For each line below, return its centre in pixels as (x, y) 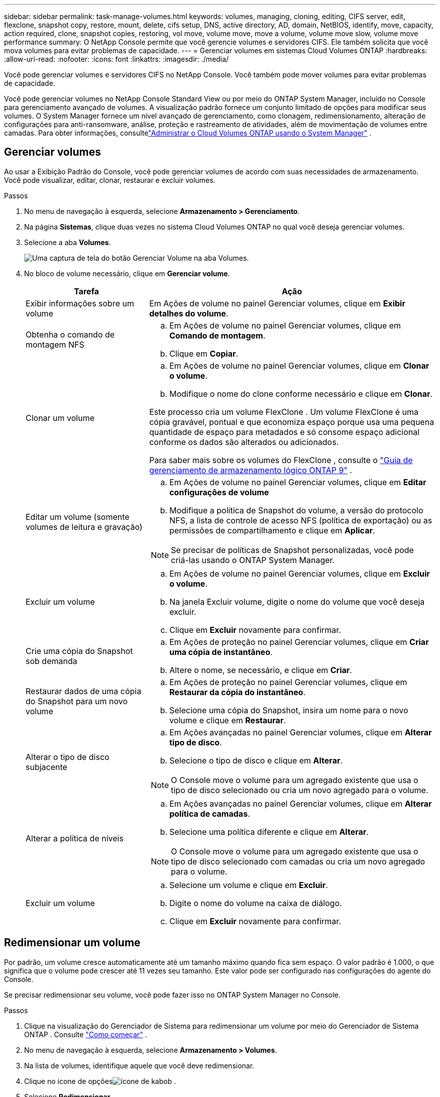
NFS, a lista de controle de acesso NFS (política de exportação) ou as (301, 520)
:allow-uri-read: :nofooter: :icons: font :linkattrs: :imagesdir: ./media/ (117, 59)
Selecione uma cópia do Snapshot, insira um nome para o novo (289, 710)
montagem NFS (55, 344)
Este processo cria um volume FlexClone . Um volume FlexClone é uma (284, 412)
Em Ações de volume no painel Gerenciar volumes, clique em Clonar (299, 365)
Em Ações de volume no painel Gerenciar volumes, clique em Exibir (277, 303)
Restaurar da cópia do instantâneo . (238, 692)
